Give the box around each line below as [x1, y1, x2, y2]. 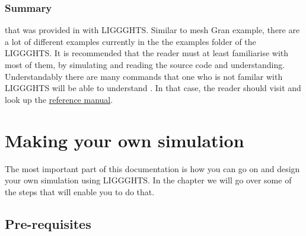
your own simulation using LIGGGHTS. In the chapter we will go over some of [5, 174, 292, 186]
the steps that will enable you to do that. [5, 185, 155, 198]
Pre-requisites [5, 214, 91, 232]
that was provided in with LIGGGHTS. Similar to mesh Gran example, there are [5, 24, 300, 36]
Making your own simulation [5, 128, 244, 152]
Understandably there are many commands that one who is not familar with [5, 70, 283, 82]
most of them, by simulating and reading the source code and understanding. [5, 59, 285, 70]
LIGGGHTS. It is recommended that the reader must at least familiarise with [5, 47, 289, 59]
